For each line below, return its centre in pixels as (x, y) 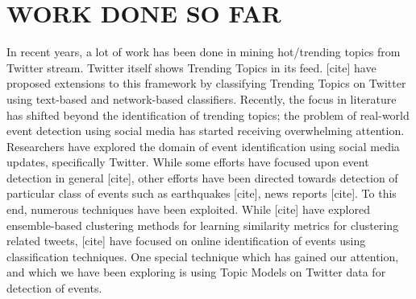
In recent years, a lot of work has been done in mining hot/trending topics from (204, 52)
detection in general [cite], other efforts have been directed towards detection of (202, 177)
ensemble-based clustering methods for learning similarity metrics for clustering (203, 225)
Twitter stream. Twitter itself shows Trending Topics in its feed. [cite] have (191, 67)
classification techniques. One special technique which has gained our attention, (203, 256)
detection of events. (54, 288)
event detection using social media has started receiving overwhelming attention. (206, 131)
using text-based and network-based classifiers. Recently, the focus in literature (202, 98)
